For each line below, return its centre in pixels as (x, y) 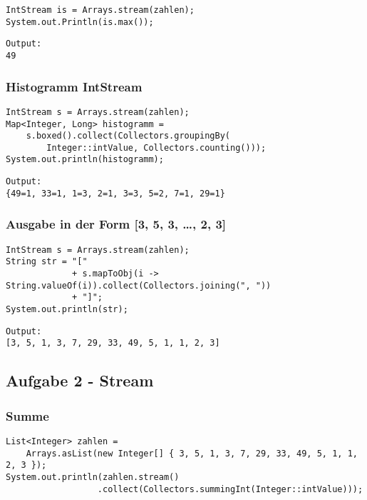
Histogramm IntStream (74, 86)
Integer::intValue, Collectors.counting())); (156, 147)
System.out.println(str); (67, 309)
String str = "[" (47, 262)
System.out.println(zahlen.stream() (93, 477)
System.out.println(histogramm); (85, 160)
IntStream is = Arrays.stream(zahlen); (100, 10)
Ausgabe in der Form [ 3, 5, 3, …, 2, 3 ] (116, 224)
